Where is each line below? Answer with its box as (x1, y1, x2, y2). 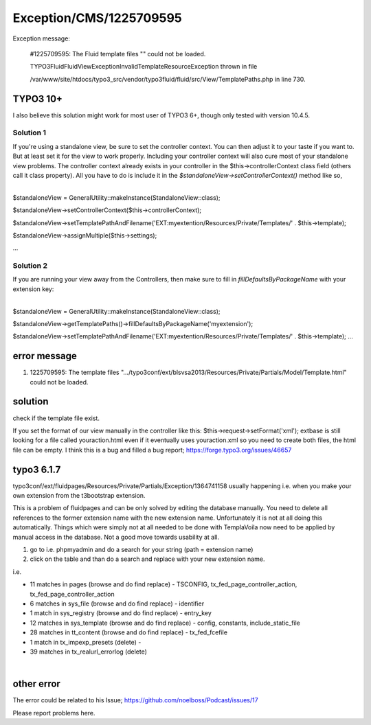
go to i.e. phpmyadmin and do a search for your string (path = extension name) (30, 546, 254, 553)
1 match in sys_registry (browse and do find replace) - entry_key (30, 609, 212, 617)
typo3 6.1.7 (12, 463, 61, 475)
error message (12, 350, 77, 362)
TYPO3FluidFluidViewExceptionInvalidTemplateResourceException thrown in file (30, 62, 258, 71)
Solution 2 (12, 261, 48, 271)
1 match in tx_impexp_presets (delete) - (30, 638, 142, 646)
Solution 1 (12, 128, 46, 137)
